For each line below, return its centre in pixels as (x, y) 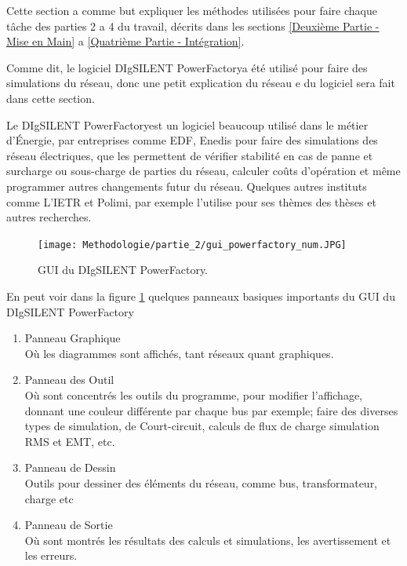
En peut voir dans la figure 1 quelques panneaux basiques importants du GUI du (201, 296)
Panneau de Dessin (70, 467)
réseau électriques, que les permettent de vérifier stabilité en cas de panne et (190, 155)
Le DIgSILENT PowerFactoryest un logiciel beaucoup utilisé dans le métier (187, 124)
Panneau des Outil (69, 380)
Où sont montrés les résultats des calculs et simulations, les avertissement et (208, 540)
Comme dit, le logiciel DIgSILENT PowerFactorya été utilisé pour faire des (187, 67)
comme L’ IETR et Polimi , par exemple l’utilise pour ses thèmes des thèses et (191, 201)
